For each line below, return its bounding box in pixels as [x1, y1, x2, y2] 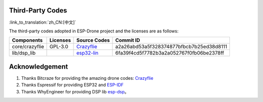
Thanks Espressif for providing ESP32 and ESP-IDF [21, 82, 124, 88]
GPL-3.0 [49, 44, 68, 50]
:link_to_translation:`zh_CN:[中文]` [9, 19, 76, 25]
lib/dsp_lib [12, 50, 36, 57]
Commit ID [115, 37, 140, 44]
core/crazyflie [12, 44, 44, 50]
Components [12, 37, 43, 44]
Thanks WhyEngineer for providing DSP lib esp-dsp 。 [21, 88, 129, 94]
